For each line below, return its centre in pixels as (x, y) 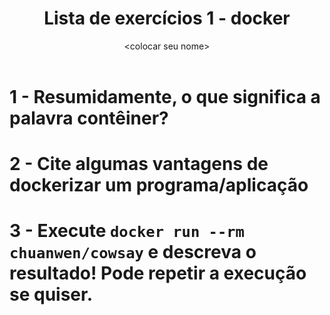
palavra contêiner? (89, 118)
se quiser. (51, 294)
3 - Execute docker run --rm (127, 231)
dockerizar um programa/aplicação (159, 185)
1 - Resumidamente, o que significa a (165, 96)
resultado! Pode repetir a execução (158, 273)
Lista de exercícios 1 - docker (167, 18)
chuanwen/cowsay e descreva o (133, 252)
